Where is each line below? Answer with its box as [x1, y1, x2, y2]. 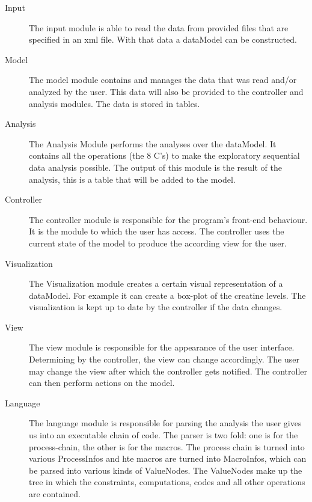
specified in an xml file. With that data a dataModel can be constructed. [29, 33, 297, 46]
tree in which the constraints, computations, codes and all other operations [29, 476, 305, 488]
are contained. [29, 488, 81, 500]
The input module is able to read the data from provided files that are [29, 21, 289, 34]
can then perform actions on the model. [29, 376, 175, 389]
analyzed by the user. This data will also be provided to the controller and [29, 85, 304, 97]
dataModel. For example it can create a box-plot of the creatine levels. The [29, 289, 306, 301]
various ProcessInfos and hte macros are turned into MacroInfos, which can [29, 452, 307, 465]
